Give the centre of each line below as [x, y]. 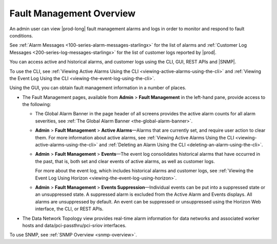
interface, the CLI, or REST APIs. [69, 209]
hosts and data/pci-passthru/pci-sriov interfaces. [74, 225]
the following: [37, 105]
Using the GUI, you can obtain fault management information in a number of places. [98, 88]
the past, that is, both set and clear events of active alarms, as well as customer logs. [125, 161]
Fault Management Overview [73, 13]
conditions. [21, 35]
